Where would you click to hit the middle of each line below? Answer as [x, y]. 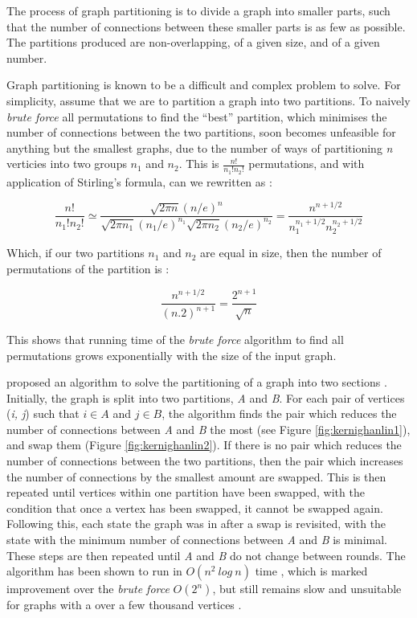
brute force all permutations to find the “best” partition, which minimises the [197, 116]
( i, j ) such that [43, 413]
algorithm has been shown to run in [94, 571]
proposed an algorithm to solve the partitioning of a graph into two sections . [197, 382]
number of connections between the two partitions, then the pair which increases [205, 461]
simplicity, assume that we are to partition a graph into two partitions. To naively [208, 100]
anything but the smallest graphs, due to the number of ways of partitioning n [200, 147]
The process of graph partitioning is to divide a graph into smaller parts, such [198, 10]
